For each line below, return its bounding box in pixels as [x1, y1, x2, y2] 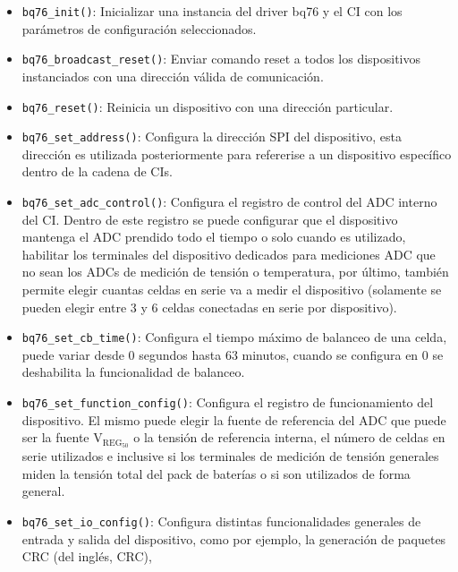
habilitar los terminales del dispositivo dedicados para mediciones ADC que [21, 244, 436, 263]
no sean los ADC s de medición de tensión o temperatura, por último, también [21, 262, 449, 281]
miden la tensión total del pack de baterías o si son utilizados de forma [21, 464, 411, 482]
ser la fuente [21, 428, 89, 447]
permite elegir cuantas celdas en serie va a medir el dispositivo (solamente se [21, 280, 442, 299]
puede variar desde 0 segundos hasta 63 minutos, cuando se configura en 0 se [21, 345, 444, 363]
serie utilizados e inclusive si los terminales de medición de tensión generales [21, 447, 439, 465]
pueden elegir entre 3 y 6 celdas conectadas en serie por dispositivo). [21, 297, 397, 316]
